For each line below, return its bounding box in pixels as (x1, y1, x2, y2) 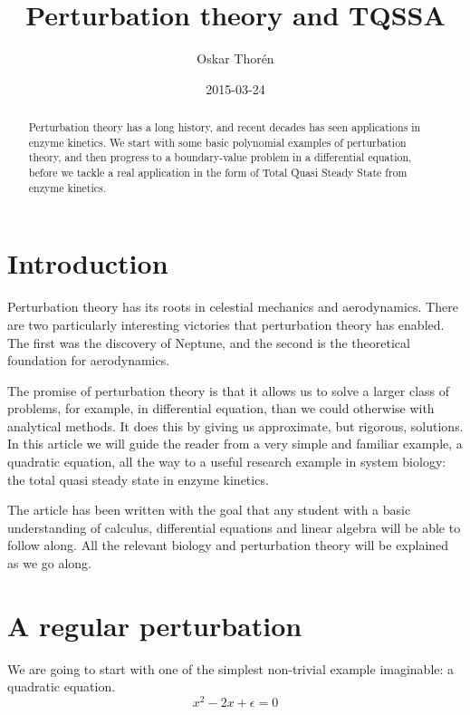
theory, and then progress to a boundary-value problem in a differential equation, (28, 150, 412, 165)
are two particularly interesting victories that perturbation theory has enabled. (7, 314, 445, 333)
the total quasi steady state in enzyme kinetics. (7, 469, 269, 488)
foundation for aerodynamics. (7, 351, 170, 370)
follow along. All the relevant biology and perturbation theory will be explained (7, 536, 449, 555)
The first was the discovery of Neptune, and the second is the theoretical (7, 333, 410, 352)
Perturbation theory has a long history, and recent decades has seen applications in (28, 120, 421, 135)
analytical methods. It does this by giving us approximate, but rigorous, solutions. (7, 416, 464, 435)
